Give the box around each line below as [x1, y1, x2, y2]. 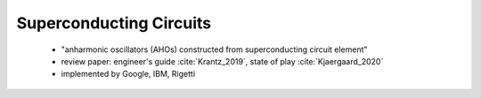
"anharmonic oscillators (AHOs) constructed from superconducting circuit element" [61, 44, 369, 55]
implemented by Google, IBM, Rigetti [61, 69, 196, 79]
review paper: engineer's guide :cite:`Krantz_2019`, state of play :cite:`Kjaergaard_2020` [61, 56, 384, 66]
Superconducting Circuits [16, 13, 212, 33]
